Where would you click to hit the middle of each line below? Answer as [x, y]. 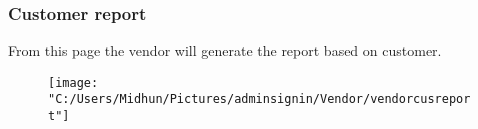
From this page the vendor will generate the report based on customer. [225, 50]
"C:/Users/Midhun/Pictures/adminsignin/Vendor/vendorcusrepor [259, 99]
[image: [73, 82]
